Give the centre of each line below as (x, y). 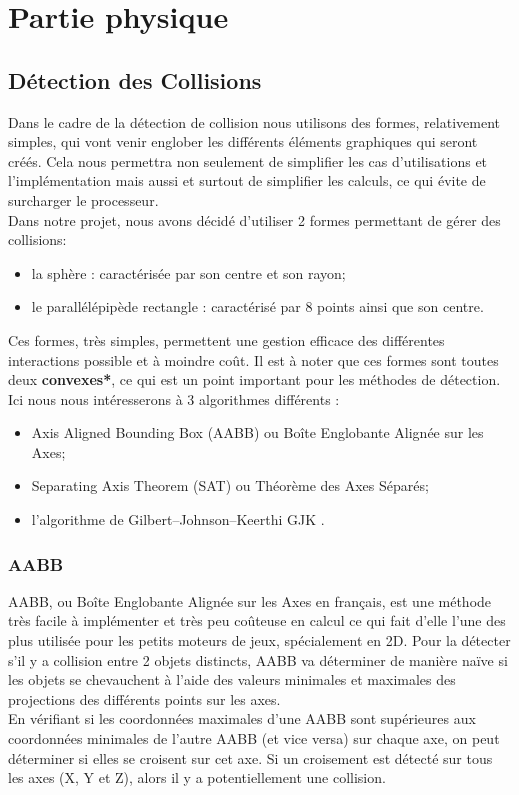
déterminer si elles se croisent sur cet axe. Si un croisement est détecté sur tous (250, 757)
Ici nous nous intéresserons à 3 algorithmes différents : (174, 398)
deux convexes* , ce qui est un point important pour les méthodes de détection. (254, 379)
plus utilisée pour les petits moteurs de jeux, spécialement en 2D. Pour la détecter (259, 640)
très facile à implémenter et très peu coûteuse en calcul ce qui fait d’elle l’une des (257, 620)
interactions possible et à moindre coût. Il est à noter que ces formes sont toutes (253, 359)
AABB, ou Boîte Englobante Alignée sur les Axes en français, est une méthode (250, 600)
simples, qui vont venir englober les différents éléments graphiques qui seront (243, 141)
